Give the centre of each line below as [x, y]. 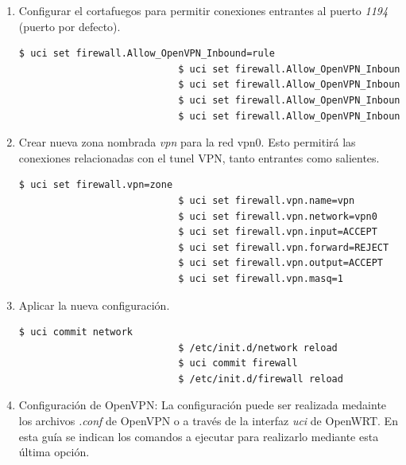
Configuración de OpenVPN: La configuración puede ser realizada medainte [203, 405]
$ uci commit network [75, 332]
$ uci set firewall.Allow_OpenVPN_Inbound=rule [147, 54]
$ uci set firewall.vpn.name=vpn [267, 200]
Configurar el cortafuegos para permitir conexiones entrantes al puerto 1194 [203, 10]
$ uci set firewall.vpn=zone [96, 185]
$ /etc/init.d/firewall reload [261, 379]
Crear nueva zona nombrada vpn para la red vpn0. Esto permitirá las [187, 142]
